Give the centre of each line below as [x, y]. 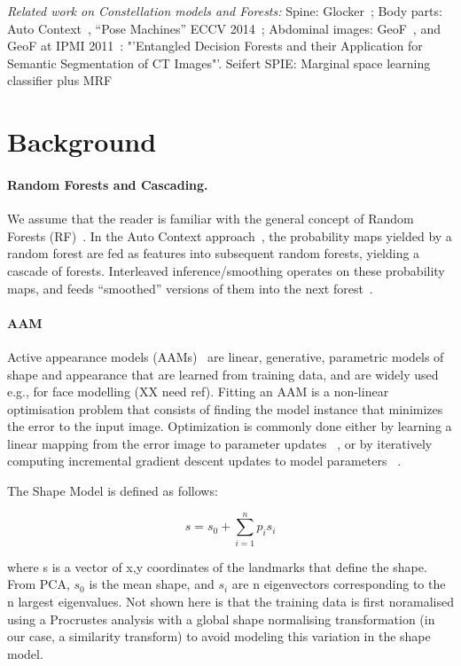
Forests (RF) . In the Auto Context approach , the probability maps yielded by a [230, 235]
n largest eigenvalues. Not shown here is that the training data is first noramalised [230, 601]
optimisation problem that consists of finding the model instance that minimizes [225, 408]
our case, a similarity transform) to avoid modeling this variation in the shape [219, 636]
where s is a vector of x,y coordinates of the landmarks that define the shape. [217, 566]
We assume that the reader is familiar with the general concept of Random [211, 219]
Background [82, 141]
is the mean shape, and [152, 584]
